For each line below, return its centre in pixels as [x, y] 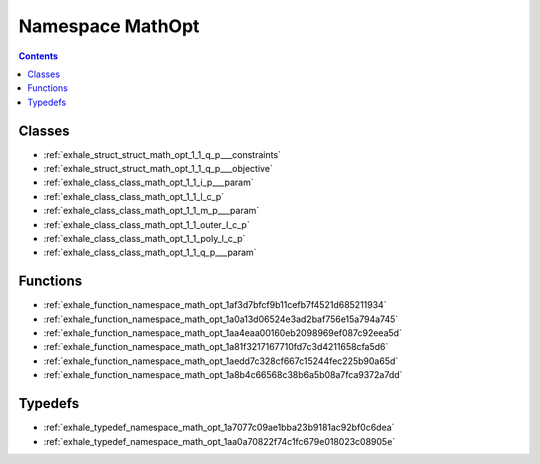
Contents [38, 56]
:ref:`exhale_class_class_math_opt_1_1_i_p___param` [148, 182]
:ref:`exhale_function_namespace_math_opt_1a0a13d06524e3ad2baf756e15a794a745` [221, 319]
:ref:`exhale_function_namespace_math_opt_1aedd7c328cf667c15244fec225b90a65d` [221, 361]
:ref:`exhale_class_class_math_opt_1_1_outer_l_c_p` [146, 224]
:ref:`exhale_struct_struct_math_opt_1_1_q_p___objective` [158, 169]
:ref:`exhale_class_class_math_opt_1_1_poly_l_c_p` [144, 238]
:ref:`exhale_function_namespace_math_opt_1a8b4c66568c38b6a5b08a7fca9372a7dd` [223, 375]
